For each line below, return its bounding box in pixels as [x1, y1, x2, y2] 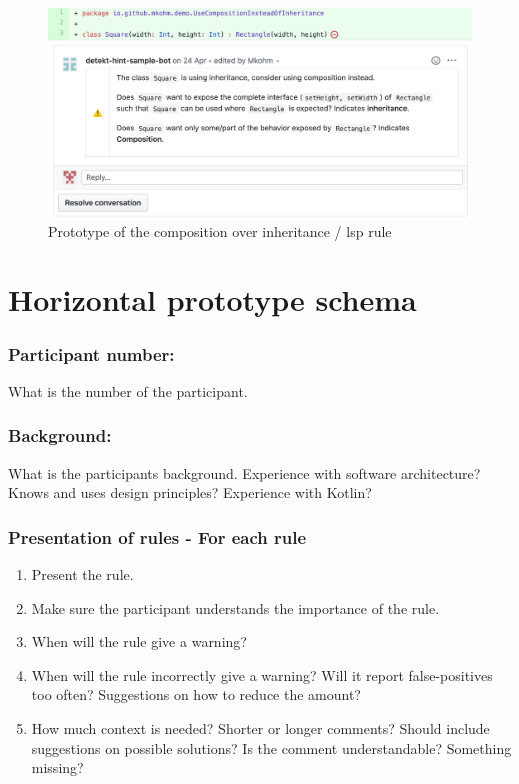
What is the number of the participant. [8, 380, 248, 401]
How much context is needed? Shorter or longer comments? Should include [31, 718, 490, 739]
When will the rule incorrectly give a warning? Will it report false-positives [31, 664, 493, 685]
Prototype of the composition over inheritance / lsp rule [48, 220, 392, 241]
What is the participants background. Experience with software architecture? [8, 462, 481, 483]
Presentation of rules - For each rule [8, 524, 307, 549]
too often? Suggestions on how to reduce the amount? [31, 684, 361, 705]
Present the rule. [31, 564, 134, 585]
